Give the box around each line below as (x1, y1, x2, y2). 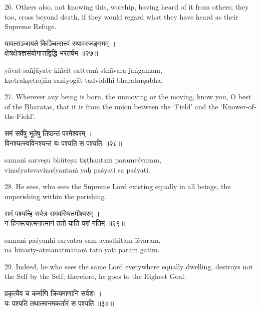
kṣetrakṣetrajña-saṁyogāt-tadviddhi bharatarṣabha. (5, 74, 163, 85)
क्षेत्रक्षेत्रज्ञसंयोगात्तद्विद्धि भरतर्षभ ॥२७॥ (5, 48, 98, 58)
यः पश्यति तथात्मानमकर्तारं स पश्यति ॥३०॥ (5, 297, 114, 308)
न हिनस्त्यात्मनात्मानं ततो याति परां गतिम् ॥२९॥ (5, 218, 125, 228)
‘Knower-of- (220, 101, 256, 111)
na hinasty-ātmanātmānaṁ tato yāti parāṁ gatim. (5, 244, 160, 255)
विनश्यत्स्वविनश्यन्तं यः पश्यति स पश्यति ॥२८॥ (5, 137, 122, 148)
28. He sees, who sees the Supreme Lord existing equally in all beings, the (5, 181, 231, 192)
